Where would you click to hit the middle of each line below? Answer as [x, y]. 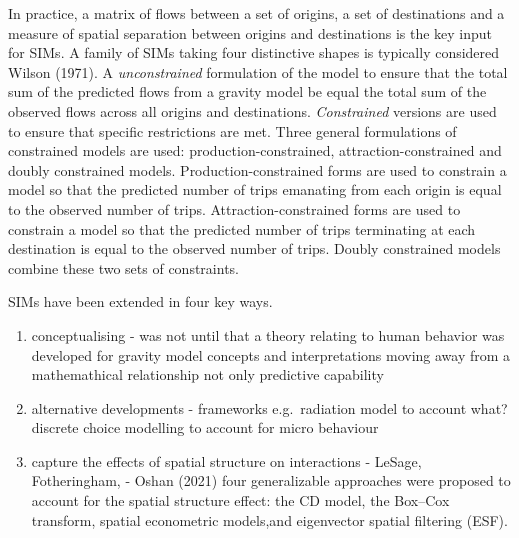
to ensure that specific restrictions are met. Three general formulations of [232, 130]
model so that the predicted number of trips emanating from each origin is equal [255, 189]
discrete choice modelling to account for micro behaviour [205, 427]
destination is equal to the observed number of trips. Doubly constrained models [254, 248]
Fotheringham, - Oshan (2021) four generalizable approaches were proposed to [271, 480]
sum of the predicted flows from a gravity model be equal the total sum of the [247, 91]
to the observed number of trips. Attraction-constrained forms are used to [234, 208]
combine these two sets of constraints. [123, 267]
